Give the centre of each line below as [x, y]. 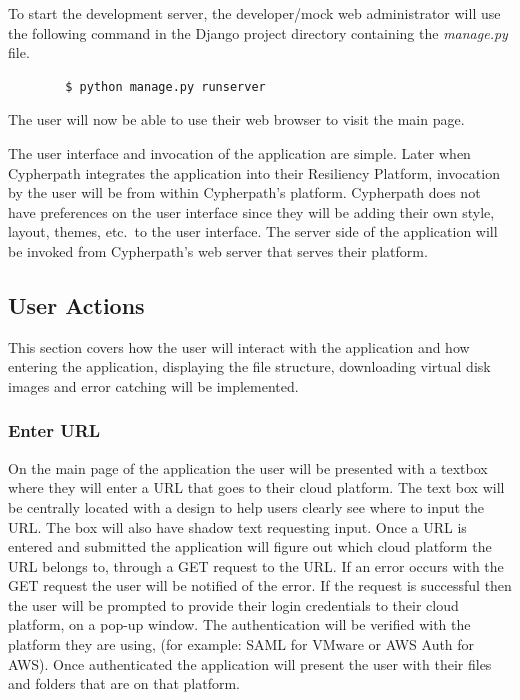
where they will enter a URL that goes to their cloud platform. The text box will [256, 487]
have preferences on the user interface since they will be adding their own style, [251, 211]
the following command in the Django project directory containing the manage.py [258, 32]
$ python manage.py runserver [165, 86]
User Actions [76, 304]
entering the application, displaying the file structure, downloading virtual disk [249, 366]
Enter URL [54, 430]
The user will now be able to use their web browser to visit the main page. [236, 119]
